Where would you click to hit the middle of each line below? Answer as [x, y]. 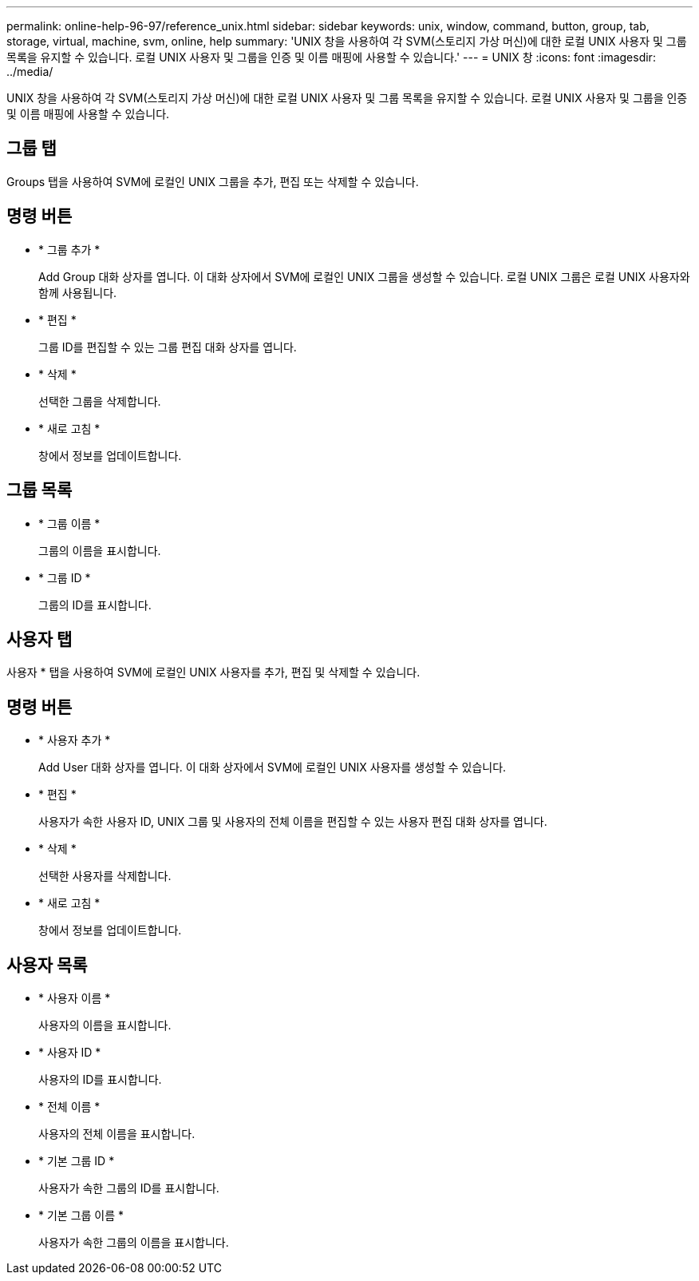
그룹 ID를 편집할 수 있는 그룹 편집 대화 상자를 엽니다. [168, 347]
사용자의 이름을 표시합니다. [105, 1025]
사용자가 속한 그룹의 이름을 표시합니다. [134, 1243]
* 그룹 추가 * [69, 249]
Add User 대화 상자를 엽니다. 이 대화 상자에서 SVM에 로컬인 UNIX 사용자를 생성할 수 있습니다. [272, 767]
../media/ [30, 71]
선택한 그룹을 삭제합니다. [100, 401]
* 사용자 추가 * [75, 740]
